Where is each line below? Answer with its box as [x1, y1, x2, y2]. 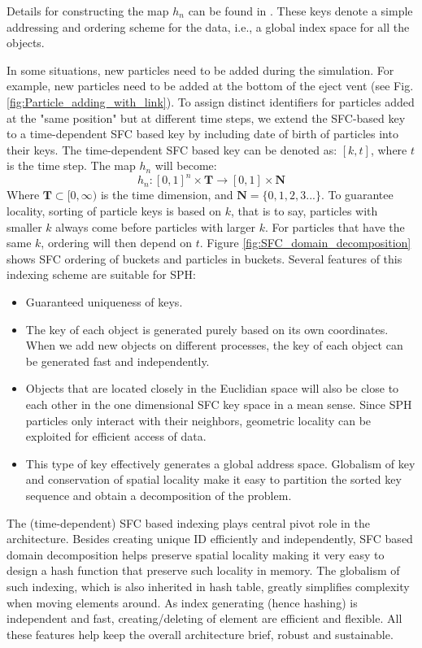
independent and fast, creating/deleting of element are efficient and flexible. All [7, 610, 402, 627]
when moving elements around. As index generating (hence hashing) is [7, 594, 358, 611]
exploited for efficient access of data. [25, 428, 207, 445]
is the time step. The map [7, 157, 136, 174]
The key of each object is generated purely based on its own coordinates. [25, 320, 389, 337]
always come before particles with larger [55, 218, 255, 235]
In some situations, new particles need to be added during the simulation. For [7, 61, 394, 78]
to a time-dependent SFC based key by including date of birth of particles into [7, 125, 398, 142]
